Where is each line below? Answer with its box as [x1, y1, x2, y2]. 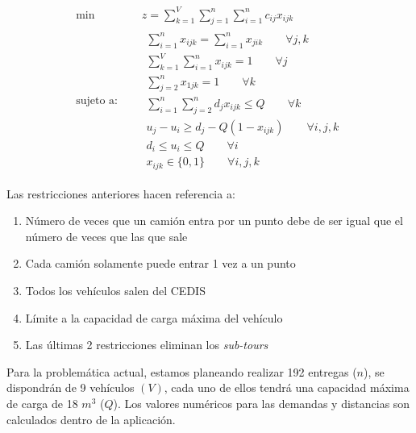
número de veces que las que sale [25, 227, 188, 244]
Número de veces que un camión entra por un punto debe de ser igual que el [25, 212, 403, 229]
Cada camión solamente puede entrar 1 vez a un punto [25, 255, 296, 272]
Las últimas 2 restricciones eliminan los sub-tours [25, 336, 268, 353]
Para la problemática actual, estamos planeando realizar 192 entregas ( [6, 363, 357, 380]
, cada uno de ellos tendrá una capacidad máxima [164, 379, 410, 396]
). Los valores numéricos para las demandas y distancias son [113, 395, 410, 412]
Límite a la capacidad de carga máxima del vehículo [25, 309, 283, 326]
